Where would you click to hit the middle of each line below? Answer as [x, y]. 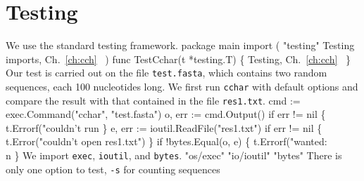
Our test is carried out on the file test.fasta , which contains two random [167, 73]
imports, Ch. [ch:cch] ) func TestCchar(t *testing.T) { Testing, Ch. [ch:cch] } [178, 59]
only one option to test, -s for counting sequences [113, 169]
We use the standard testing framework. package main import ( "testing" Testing [180, 45]
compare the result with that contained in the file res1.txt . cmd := [153, 100]
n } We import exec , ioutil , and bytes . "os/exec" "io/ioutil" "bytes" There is [174, 155]
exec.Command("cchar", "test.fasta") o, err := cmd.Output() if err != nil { [166, 114]
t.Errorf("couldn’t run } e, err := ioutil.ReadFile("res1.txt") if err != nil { [164, 127]
